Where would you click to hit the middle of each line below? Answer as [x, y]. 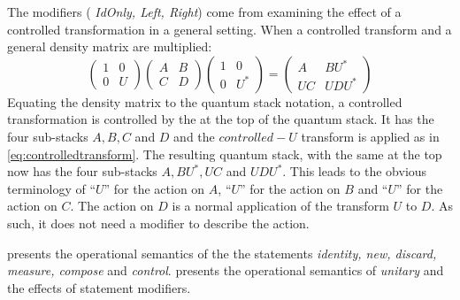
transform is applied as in [370, 136]
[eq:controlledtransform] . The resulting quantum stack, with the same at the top [225, 154]
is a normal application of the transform [280, 206]
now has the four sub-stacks [82, 171]
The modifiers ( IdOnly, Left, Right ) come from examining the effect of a [204, 12]
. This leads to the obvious [355, 171]
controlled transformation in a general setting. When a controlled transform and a [230, 29]
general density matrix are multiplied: [110, 46]
